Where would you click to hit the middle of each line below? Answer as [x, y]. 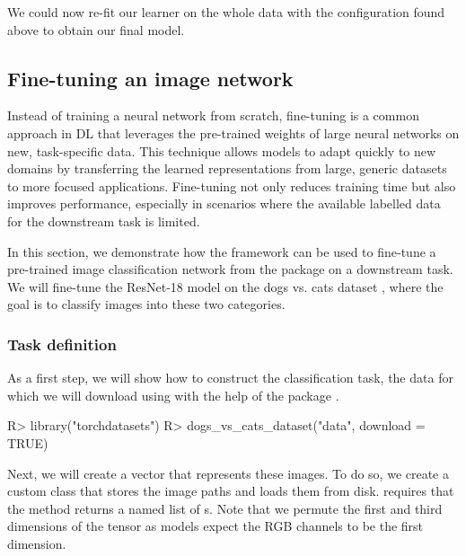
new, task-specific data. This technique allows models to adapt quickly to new [222, 150]
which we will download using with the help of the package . [173, 395]
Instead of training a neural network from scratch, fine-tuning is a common [213, 115]
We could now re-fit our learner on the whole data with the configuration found [226, 12]
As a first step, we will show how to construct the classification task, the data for [230, 378]
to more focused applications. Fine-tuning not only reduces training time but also [232, 185]
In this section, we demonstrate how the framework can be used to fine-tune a [222, 251]
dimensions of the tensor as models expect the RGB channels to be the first [215, 526]
